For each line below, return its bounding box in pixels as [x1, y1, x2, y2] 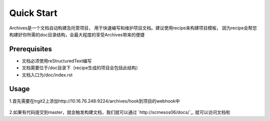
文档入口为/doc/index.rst [21, 72, 73, 78]
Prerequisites [9, 45, 52, 53]
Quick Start [9, 7, 57, 18]
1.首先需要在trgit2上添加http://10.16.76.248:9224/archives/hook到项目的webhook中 [9, 98, 180, 104]
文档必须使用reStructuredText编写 [21, 58, 92, 64]
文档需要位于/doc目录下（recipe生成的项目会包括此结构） [21, 65, 141, 71]
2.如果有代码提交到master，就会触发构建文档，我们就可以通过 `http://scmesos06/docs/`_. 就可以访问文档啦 [9, 109, 230, 115]
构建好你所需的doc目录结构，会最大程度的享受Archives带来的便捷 [9, 31, 145, 37]
